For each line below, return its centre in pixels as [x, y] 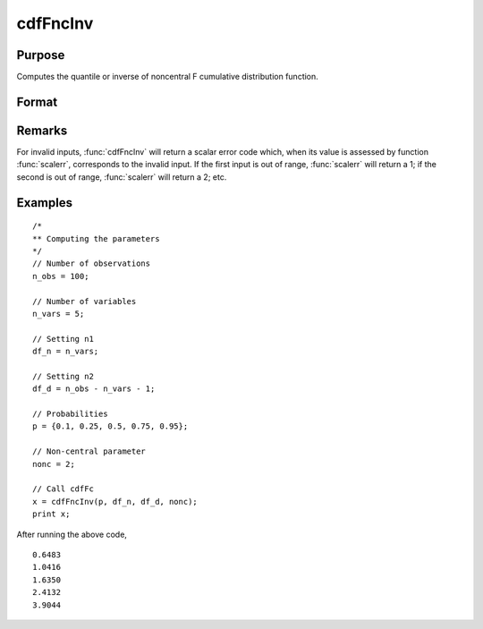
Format [37, 102]
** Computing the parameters [96, 238]
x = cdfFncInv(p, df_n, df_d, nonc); [115, 501]
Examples [45, 203]
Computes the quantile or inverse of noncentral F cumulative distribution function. [168, 77]
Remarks [42, 130]
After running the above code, [72, 534]
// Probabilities [70, 414]
